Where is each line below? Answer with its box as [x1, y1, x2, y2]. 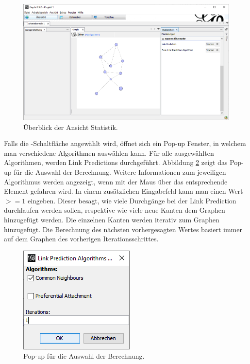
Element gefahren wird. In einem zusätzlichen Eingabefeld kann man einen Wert [4, 186, 243, 196]
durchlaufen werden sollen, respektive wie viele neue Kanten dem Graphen [4, 205, 225, 215]
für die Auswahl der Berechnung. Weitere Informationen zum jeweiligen [14, 166, 226, 177]
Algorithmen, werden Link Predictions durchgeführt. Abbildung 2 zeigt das [4, 157, 228, 167]
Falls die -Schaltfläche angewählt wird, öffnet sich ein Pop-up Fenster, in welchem [4, 138, 246, 148]
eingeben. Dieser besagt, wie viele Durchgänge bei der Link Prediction [27, 195, 236, 205]
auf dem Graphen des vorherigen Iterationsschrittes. [4, 234, 159, 244]
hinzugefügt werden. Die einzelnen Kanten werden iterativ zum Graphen [4, 214, 219, 224]
